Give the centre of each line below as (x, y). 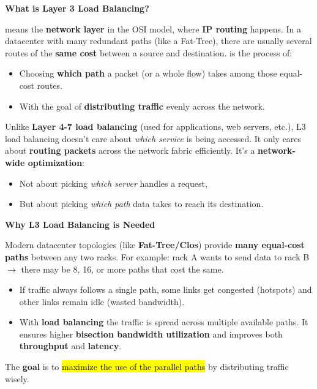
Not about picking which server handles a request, (113, 183)
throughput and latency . (70, 346)
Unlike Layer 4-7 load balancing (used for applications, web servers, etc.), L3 (155, 127)
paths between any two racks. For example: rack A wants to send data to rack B (157, 256)
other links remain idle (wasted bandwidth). (102, 301)
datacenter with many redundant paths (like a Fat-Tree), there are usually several (158, 41)
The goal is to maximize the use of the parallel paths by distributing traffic (147, 367)
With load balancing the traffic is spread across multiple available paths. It (164, 322)
